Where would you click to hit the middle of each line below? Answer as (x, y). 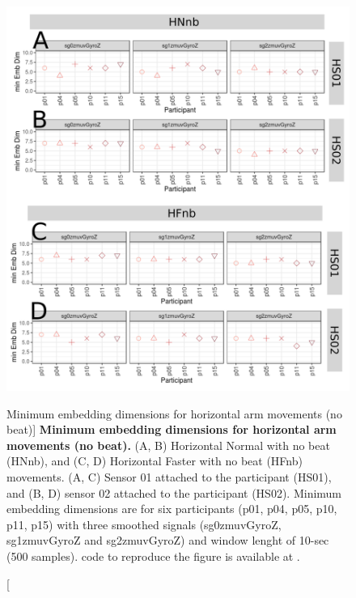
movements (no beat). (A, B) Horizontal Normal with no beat (168, 445)
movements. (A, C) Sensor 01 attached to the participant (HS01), (169, 476)
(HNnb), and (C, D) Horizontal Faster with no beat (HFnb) (155, 461)
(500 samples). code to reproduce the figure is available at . (153, 556)
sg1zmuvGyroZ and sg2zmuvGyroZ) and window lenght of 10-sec (168, 540)
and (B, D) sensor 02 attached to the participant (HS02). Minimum (174, 492)
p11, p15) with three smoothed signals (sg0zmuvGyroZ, (144, 524)
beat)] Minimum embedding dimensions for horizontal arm (172, 429)
